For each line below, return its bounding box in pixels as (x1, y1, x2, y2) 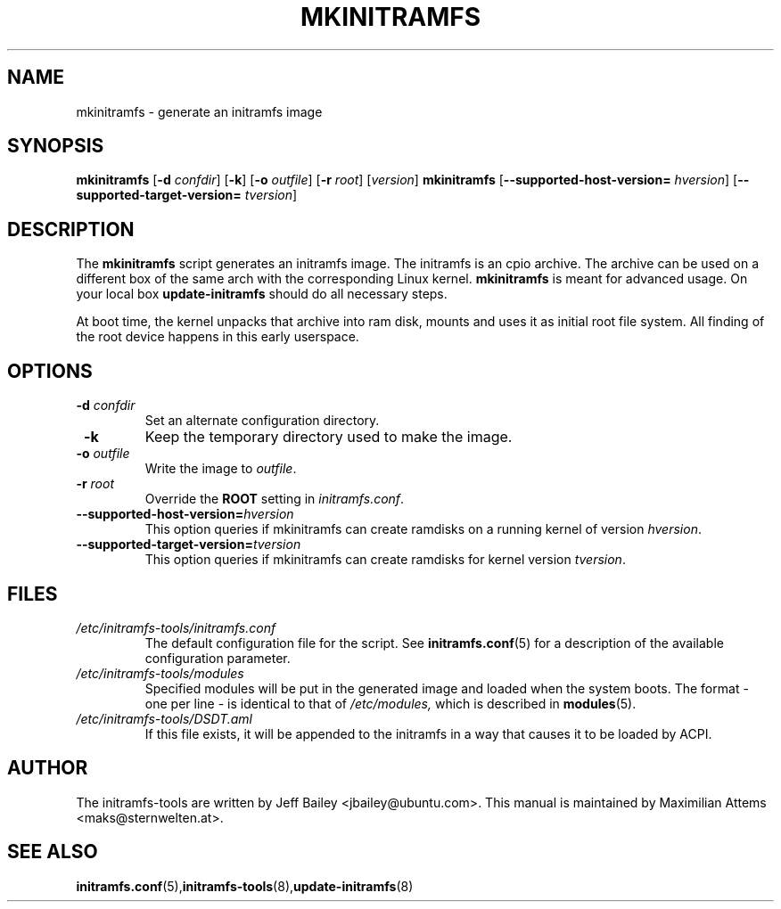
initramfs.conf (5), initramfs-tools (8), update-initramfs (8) (76, 878, 414, 894)
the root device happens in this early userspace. (76, 329, 359, 345)
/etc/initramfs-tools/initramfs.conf (76, 619, 276, 635)
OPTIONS (7, 359, 93, 382)
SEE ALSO (7, 840, 98, 864)
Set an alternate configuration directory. (144, 413, 380, 429)
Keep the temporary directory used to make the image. (144, 428, 513, 446)
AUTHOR (7, 757, 88, 780)
